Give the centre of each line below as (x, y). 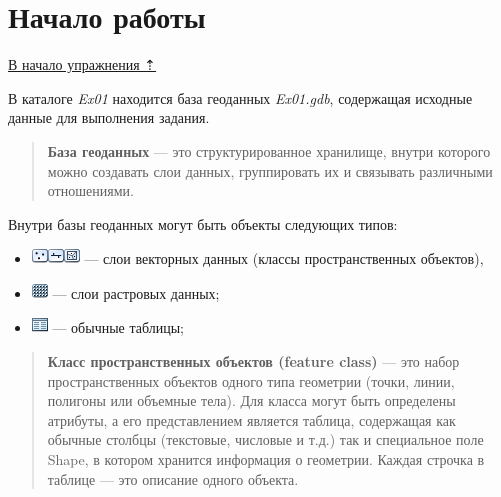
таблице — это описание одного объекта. (173, 478)
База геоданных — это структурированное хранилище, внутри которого (269, 150)
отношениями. (90, 190)
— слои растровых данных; (136, 292)
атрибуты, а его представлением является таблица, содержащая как (251, 419)
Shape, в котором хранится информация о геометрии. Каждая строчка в (266, 459)
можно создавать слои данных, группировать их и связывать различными (270, 170)
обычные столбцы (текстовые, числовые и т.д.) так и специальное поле (265, 439)
